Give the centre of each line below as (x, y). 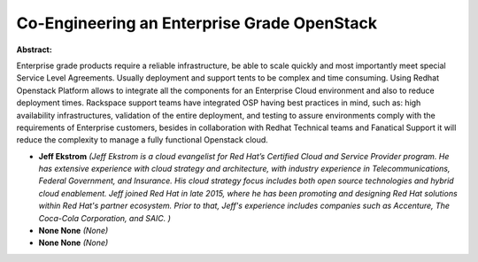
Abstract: (34, 50)
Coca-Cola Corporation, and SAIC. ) (105, 218)
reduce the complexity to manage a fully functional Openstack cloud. (143, 140)
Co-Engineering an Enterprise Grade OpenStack (197, 23)
